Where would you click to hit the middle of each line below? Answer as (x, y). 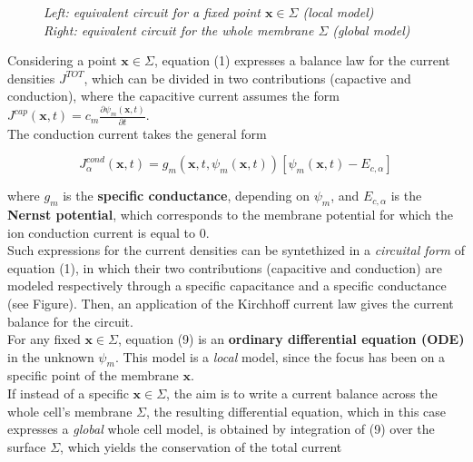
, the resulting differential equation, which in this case (296, 411)
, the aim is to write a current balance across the (302, 393)
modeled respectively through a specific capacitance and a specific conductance (227, 285)
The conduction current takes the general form (137, 133)
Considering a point (62, 60)
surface (27, 446)
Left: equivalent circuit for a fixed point (152, 12)
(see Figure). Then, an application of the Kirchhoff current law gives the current (231, 303)
